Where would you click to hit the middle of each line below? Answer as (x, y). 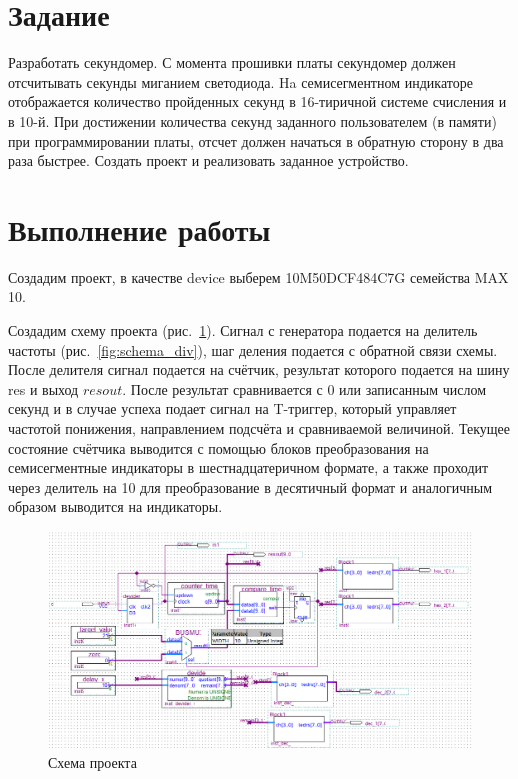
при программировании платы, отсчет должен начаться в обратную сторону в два (256, 140)
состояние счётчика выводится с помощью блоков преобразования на (218, 447)
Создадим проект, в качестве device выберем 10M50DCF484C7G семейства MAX (258, 276)
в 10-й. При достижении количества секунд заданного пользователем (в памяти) (252, 120)
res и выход (43, 388)
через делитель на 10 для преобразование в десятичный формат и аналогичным (250, 486)
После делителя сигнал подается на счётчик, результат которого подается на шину (259, 369)
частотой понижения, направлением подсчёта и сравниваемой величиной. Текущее (259, 427)
